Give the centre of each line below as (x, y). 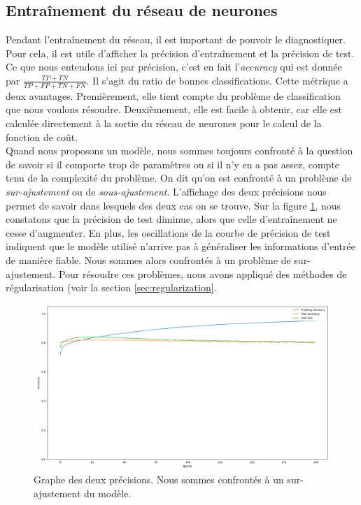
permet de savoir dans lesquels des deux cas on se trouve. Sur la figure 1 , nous (174, 205)
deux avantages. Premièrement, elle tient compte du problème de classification (173, 95)
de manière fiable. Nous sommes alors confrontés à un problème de (148, 259)
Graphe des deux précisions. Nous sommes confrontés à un (159, 480)
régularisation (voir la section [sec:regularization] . (111, 287)
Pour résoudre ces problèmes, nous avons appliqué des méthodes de (203, 273)
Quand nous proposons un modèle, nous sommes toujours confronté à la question (179, 151)
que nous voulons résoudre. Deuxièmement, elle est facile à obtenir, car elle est (174, 109)
